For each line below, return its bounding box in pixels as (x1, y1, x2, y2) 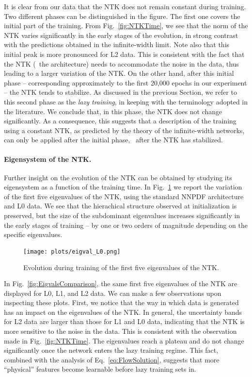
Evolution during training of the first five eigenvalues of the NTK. (23, 262, 219, 272)
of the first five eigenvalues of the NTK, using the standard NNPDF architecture (4, 191, 244, 201)
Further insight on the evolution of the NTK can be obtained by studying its (4, 172, 232, 182)
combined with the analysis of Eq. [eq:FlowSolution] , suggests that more (4, 354, 220, 364)
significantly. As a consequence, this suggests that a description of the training (4, 116, 236, 126)
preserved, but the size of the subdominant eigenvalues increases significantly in (4, 210, 240, 221)
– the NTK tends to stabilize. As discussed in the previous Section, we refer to (4, 87, 237, 97)
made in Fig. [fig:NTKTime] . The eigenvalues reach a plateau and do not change (4, 335, 244, 345)
